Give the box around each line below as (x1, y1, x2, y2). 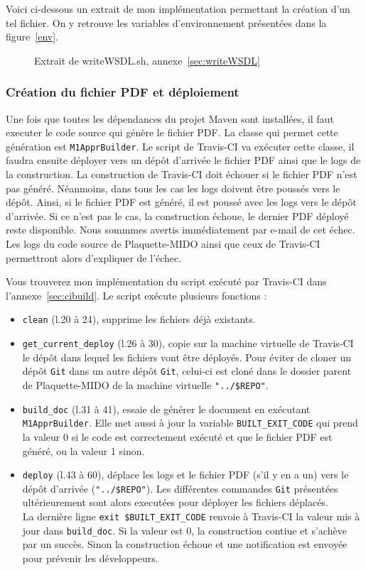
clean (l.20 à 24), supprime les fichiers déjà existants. (22, 312, 256, 327)
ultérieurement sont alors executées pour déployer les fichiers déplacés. (22, 495, 328, 510)
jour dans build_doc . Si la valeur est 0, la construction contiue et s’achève (22, 522, 347, 537)
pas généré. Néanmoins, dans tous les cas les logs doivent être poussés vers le (6, 180, 340, 195)
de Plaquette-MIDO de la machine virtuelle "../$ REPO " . (22, 377, 269, 392)
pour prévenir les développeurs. (22, 550, 158, 565)
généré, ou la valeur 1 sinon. (22, 443, 145, 458)
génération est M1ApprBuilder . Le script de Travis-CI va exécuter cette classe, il (6, 138, 355, 153)
